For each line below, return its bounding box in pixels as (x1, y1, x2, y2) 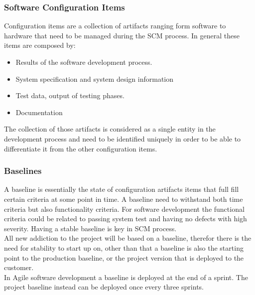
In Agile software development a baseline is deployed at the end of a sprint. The (4, 272, 248, 282)
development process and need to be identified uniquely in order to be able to (4, 133, 241, 144)
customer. (4, 262, 34, 273)
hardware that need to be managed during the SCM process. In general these (4, 30, 240, 40)
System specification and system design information (15, 73, 173, 84)
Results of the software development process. (15, 57, 152, 67)
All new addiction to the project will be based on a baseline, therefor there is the (4, 233, 252, 243)
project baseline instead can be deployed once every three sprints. (4, 282, 204, 292)
